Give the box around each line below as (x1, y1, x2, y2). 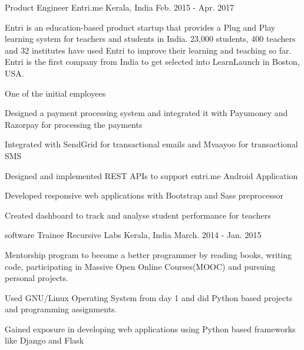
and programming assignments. (5, 303, 117, 315)
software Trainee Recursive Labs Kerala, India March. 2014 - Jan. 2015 (5, 229, 262, 241)
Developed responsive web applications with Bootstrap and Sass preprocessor (5, 189, 283, 202)
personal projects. (5, 272, 68, 284)
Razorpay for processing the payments (5, 118, 143, 130)
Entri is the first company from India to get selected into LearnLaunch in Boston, (5, 55, 300, 68)
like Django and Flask (5, 334, 84, 346)
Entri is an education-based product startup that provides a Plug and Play (5, 21, 276, 33)
